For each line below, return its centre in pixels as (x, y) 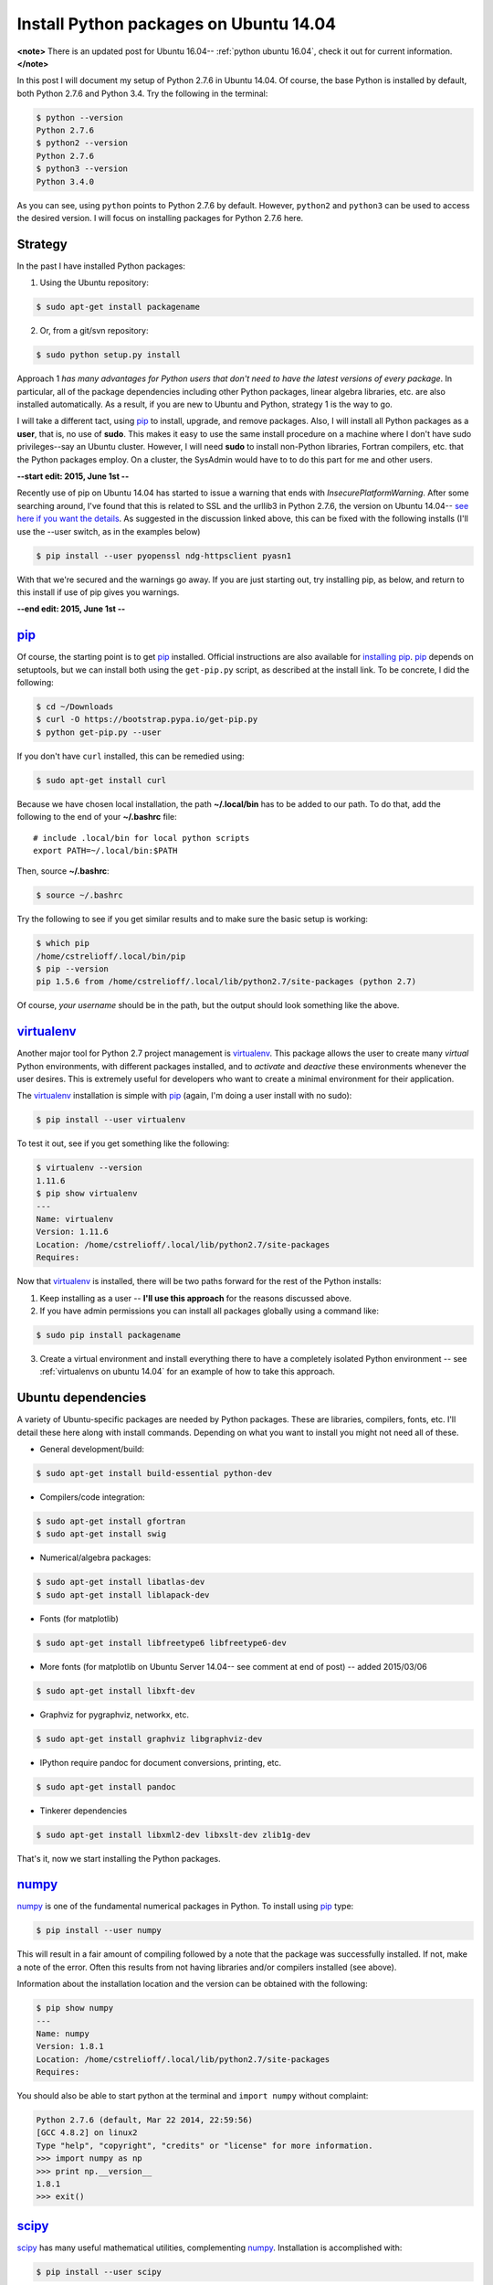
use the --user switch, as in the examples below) (109, 531)
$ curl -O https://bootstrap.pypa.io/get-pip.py (147, 719)
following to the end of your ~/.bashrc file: (97, 817)
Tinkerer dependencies (84, 1811)
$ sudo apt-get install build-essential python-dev (154, 1473)
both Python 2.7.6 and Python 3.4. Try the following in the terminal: (142, 93)
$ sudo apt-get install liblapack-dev (123, 1594)
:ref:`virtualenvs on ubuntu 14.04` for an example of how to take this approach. (187, 1372)
